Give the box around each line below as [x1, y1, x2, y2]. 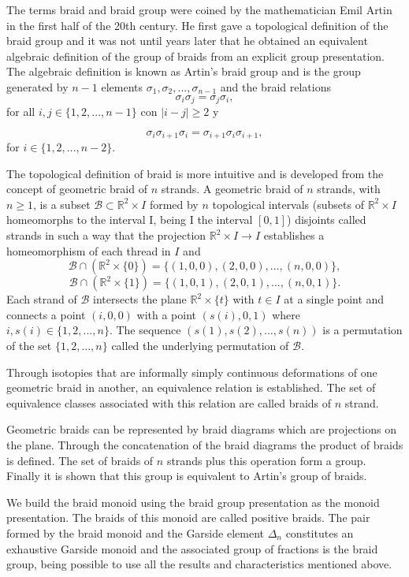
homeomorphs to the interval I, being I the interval [6, 211, 253, 228]
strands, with [317, 181, 381, 197]
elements [101, 78, 143, 95]
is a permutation [322, 322, 403, 338]
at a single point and [284, 291, 385, 307]
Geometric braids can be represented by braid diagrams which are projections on [6, 421, 396, 437]
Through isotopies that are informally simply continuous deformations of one [6, 363, 377, 380]
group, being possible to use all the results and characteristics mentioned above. [6, 556, 392, 572]
